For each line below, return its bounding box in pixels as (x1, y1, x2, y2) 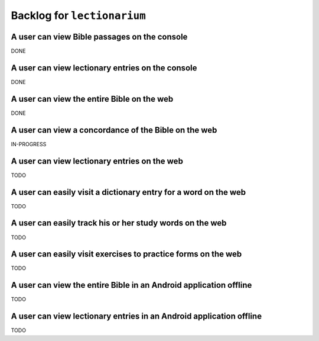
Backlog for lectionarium (11, 9, 146, 22)
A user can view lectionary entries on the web (11, 156, 183, 166)
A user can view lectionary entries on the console (11, 63, 197, 73)
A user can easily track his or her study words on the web (11, 218, 227, 228)
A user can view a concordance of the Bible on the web (11, 125, 217, 135)
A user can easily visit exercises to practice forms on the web (11, 249, 242, 259)
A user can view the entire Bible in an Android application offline (11, 280, 252, 290)
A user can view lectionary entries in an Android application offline (11, 311, 262, 321)
